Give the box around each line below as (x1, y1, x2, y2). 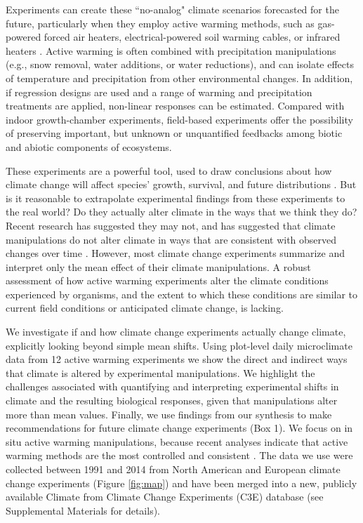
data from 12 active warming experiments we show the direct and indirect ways (6, 352, 348, 366)
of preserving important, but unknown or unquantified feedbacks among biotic (6, 126, 343, 140)
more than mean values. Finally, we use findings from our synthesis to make (6, 406, 332, 421)
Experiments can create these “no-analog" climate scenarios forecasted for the (6, 2, 339, 16)
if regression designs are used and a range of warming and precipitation (6, 84, 312, 99)
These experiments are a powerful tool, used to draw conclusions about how (6, 163, 332, 178)
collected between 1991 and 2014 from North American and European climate (6, 462, 341, 476)
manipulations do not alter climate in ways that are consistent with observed (6, 232, 337, 246)
